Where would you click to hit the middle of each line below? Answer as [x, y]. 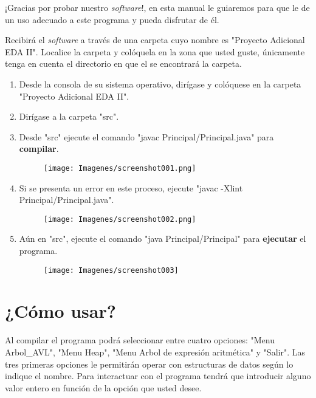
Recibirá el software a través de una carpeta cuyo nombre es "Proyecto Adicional [155, 40]
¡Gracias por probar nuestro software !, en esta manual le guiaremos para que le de [157, 7]
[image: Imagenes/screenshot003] [111, 270]
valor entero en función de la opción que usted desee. [103, 387]
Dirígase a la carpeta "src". [69, 116]
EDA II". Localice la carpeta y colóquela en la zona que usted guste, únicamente [155, 51]
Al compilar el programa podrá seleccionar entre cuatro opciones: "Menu [140, 340]
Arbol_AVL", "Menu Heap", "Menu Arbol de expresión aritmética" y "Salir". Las [155, 352]
